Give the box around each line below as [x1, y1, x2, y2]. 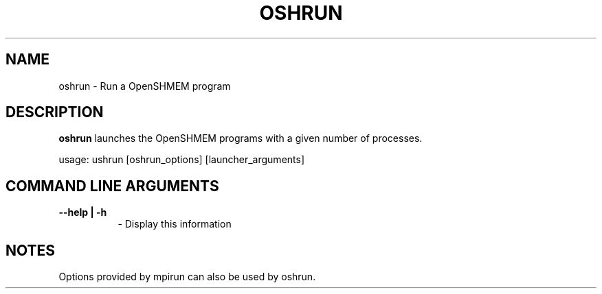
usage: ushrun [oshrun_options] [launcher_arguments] [58, 154, 304, 166]
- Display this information [118, 218, 232, 230]
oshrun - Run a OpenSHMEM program [58, 79, 231, 92]
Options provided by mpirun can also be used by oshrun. [58, 271, 316, 283]
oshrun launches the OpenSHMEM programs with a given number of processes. [58, 132, 423, 145]
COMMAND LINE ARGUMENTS [5, 177, 219, 195]
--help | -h [58, 206, 107, 219]
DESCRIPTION [5, 103, 104, 121]
